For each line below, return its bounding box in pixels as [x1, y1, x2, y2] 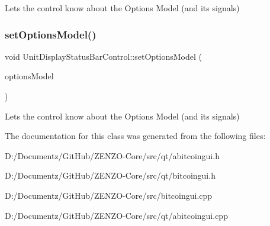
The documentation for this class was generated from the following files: [5, 130, 266, 142]
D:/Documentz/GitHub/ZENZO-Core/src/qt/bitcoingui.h [5, 169, 216, 182]
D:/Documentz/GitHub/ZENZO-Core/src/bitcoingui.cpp [5, 189, 213, 201]
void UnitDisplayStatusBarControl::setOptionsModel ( [5, 50, 202, 62]
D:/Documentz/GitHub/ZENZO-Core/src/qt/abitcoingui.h [5, 149, 220, 162]
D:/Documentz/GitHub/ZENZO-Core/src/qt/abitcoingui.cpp [5, 209, 228, 221]
